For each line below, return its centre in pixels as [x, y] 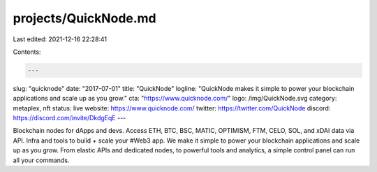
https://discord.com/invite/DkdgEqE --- [69, 118]
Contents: [27, 52]
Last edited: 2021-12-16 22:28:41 [60, 39]
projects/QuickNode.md [84, 18]
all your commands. [41, 160]
